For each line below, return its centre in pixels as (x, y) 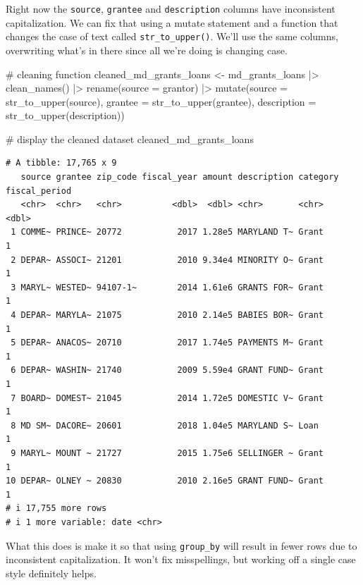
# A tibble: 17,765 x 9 (61, 163)
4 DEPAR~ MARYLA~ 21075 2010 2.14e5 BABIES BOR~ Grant (167, 315)
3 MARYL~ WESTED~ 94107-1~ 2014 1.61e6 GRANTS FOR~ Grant (167, 287)
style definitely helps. (51, 573)
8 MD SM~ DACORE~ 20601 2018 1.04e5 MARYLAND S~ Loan (165, 425)
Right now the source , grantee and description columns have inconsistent (171, 8)
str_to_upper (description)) (65, 115)
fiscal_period (39, 191)
